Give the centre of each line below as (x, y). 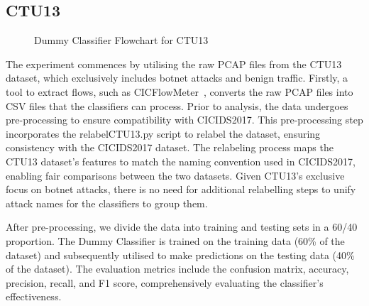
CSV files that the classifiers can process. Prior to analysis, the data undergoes (177, 105)
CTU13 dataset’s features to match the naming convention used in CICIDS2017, (181, 161)
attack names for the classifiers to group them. (107, 203)
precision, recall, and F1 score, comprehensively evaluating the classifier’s (165, 282)
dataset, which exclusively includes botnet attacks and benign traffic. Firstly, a (177, 78)
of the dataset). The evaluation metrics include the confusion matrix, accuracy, (177, 269)
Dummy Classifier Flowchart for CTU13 (121, 40)
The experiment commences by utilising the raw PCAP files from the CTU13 (174, 64)
